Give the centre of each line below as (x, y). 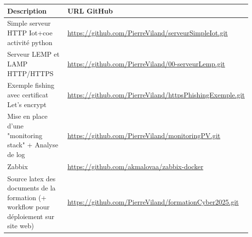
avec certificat (28, 95)
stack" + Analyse (33, 145)
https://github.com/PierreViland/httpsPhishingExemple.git (156, 95)
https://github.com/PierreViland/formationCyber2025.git (153, 202)
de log (16, 154)
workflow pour (29, 207)
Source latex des (31, 178)
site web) (21, 226)
